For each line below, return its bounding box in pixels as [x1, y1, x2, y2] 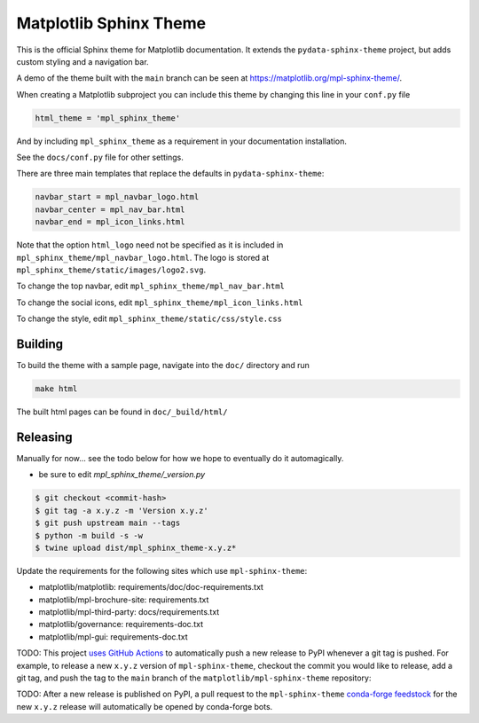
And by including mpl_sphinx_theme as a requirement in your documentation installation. [16, 136, 348, 146]
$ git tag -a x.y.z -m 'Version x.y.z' [35, 506, 208, 515]
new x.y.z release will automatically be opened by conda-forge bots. [16, 701, 273, 711]
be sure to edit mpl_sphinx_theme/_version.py [38, 469, 206, 480]
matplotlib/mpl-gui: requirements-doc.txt [38, 631, 188, 642]
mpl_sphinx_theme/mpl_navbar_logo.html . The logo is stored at [16, 252, 270, 263]
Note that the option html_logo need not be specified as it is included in [16, 240, 284, 250]
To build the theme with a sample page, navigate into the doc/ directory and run [16, 360, 310, 371]
